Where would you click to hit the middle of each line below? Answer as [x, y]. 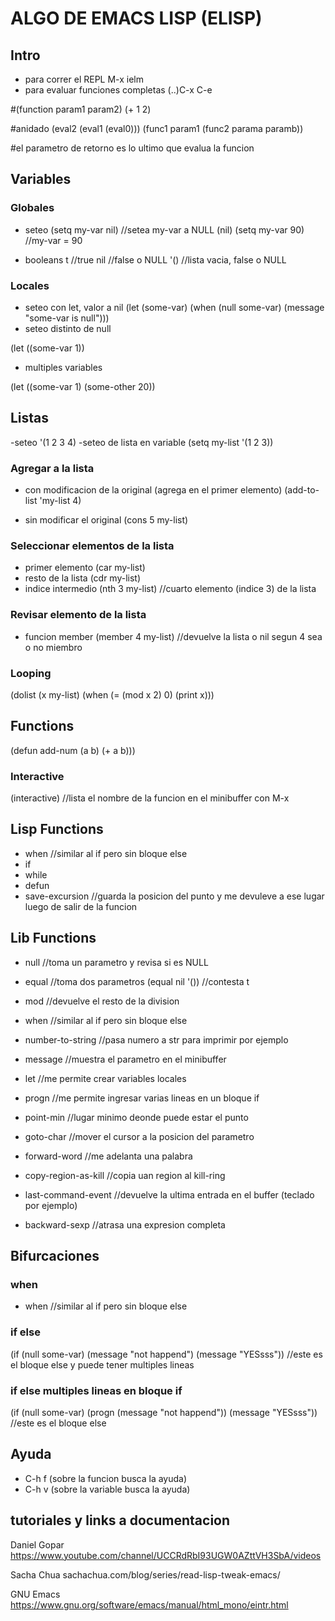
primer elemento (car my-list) [85, 568]
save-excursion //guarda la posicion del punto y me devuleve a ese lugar [174, 896]
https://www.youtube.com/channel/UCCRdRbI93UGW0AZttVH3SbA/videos [166, 1555]
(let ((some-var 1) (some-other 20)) [83, 386]
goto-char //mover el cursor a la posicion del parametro [139, 1136]
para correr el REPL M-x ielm [84, 79]
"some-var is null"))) [67, 318]
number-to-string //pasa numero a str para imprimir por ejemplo [156, 1039]
